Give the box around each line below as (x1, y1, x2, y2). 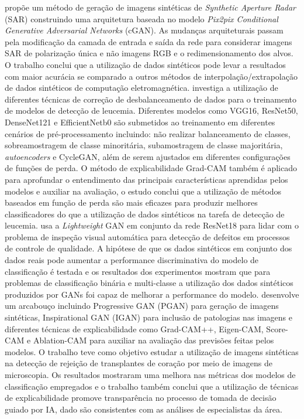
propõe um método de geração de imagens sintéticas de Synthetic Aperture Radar (5, 1, 296, 13)
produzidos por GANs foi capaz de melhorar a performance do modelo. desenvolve (5, 288, 299, 300)
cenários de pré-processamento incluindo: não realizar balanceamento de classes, (5, 127, 291, 139)
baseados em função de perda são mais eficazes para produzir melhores (5, 196, 258, 209)
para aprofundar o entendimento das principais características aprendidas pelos (5, 173, 288, 185)
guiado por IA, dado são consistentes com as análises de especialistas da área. (5, 403, 282, 415)
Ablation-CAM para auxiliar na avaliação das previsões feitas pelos (33, 334, 274, 346)
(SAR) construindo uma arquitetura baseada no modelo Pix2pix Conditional (5, 12, 278, 25)
